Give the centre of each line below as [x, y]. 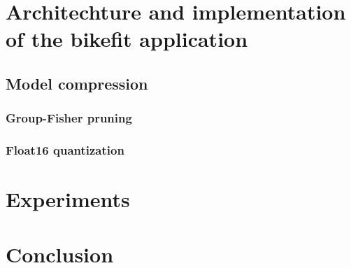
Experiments [68, 199]
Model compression [77, 83]
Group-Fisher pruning [69, 118]
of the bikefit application [127, 39]
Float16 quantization [65, 150]
